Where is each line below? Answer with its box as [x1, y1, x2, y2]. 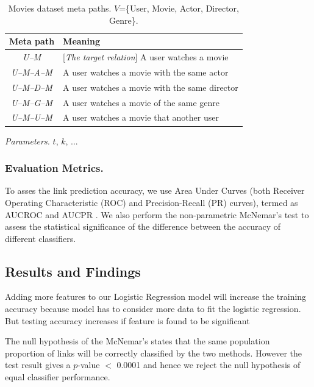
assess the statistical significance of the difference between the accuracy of [5, 220, 281, 233]
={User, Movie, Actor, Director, [119, 2, 239, 14]
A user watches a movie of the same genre [63, 96, 219, 108]
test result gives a [5, 358, 71, 371]
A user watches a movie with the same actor [63, 65, 229, 78]
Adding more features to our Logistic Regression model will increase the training [5, 290, 307, 303]
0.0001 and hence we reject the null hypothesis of [116, 358, 301, 371]
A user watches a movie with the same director [63, 80, 238, 93]
